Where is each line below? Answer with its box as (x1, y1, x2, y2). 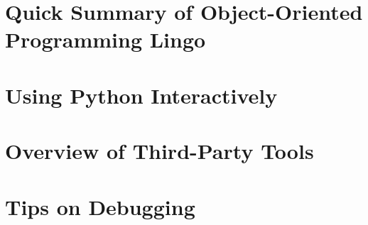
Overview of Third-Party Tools (5, 136, 314, 165)
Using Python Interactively (5, 80, 278, 109)
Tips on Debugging (5, 192, 195, 221)
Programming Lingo (5, 25, 206, 54)
